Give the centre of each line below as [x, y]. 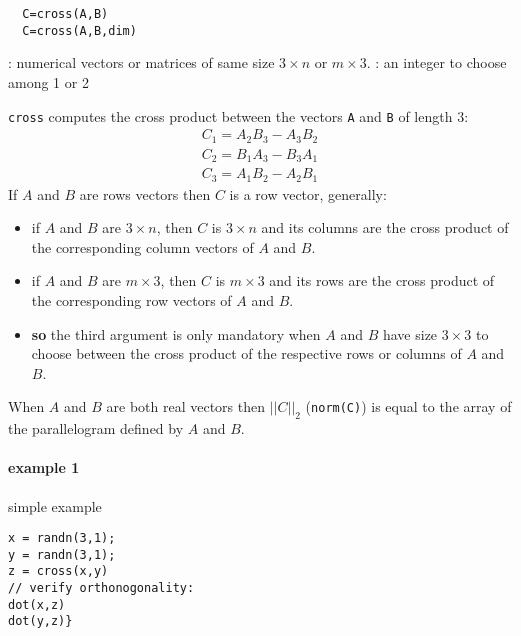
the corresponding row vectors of [131, 299]
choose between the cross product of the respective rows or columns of [246, 353]
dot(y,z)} [40, 621]
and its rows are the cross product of [382, 280]
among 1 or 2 [48, 81]
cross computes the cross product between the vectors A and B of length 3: [238, 115]
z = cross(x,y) [58, 571]
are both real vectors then [186, 406]
